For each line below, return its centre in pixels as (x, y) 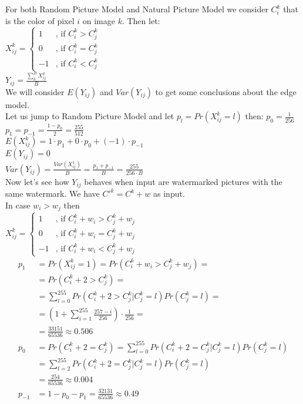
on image (99, 20)
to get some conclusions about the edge (226, 91)
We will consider (35, 91)
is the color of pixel (40, 20)
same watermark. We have (53, 193)
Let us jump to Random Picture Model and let (90, 116)
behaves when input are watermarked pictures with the (183, 181)
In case (18, 205)
